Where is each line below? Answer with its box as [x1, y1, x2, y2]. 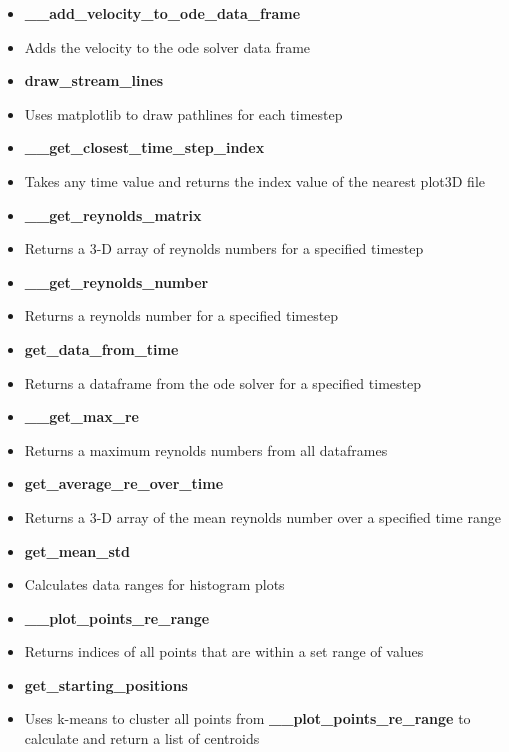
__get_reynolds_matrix [24, 204, 202, 225]
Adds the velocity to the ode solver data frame [24, 36, 311, 57]
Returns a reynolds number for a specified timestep [24, 305, 339, 326]
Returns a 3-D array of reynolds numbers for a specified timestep [24, 238, 424, 259]
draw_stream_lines [24, 70, 164, 91]
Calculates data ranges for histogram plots [24, 574, 285, 595]
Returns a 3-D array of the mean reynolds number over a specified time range [24, 506, 501, 527]
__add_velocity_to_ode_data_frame [24, 3, 301, 23]
